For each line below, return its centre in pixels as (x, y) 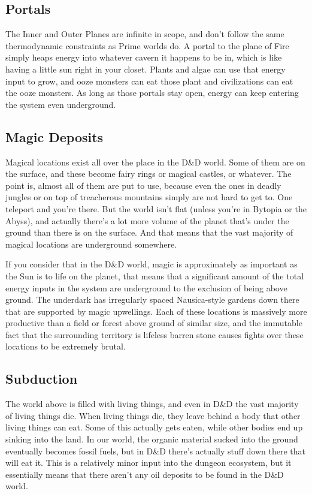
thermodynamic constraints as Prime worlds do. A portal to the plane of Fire (147, 45)
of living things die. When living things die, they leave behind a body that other (153, 415)
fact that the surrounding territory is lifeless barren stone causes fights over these (155, 334)
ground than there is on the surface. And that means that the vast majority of (149, 232)
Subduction (42, 379)
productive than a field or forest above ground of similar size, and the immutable (154, 323)
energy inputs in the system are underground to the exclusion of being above (146, 287)
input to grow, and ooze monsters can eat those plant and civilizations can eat (149, 81)
